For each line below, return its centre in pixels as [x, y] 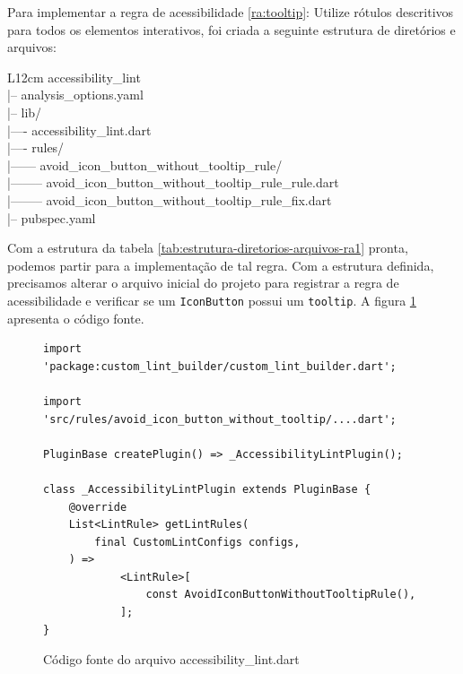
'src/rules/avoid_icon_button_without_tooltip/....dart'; [220, 419]
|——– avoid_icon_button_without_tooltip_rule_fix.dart [170, 199]
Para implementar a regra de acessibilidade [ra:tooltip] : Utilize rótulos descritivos [231, 12]
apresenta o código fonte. [76, 318]
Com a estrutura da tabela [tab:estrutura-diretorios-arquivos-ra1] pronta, [208, 248]
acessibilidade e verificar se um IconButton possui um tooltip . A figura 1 [212, 300]
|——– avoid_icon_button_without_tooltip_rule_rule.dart [173, 182]
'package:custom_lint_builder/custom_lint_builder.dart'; [220, 366]
